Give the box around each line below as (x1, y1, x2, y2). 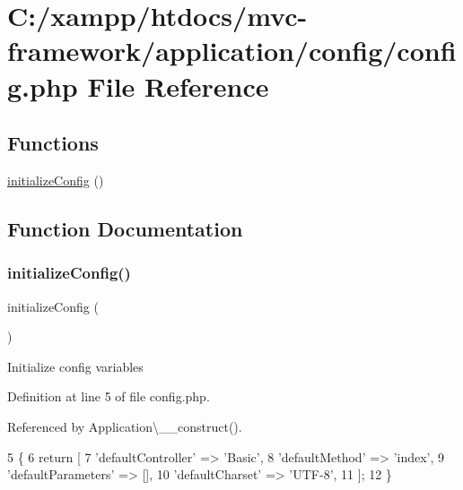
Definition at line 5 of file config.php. (7, 387, 210, 406)
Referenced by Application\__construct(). (7, 417, 242, 435)
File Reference (87, 67, 269, 104)
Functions (7, 129, 99, 157)
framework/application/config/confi (7, 32, 457, 69)
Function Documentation (7, 214, 243, 242)
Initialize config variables (7, 357, 144, 375)
